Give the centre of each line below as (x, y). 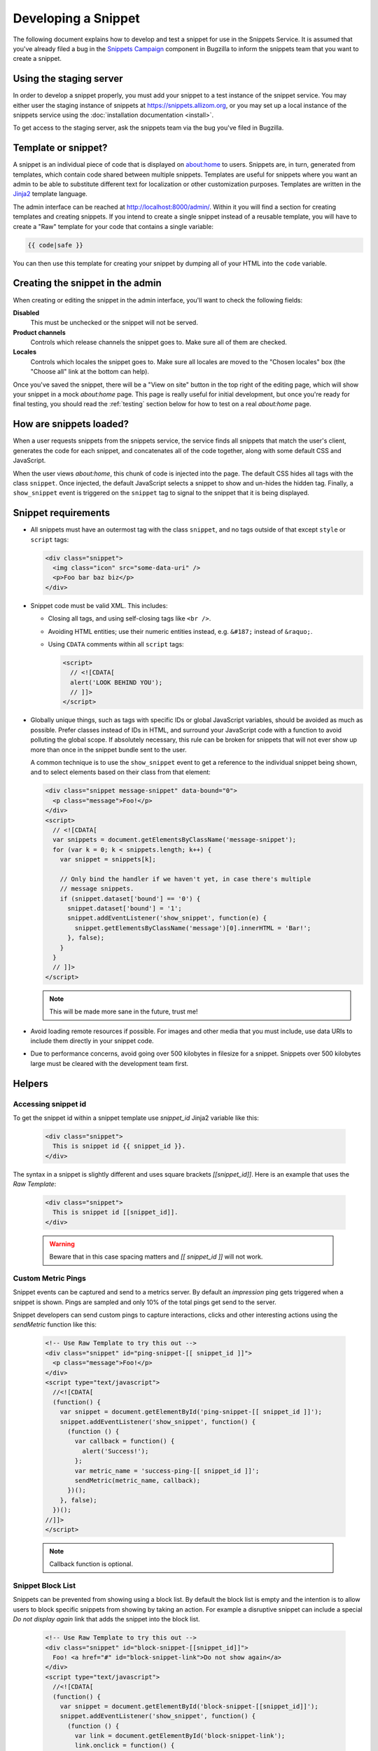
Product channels (39, 332)
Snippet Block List (44, 1586)
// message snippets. (97, 889)
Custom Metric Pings (50, 1278)
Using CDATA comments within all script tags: (116, 644)
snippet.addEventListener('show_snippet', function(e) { (167, 918)
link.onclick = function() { (125, 1745)
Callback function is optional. (91, 1564)
